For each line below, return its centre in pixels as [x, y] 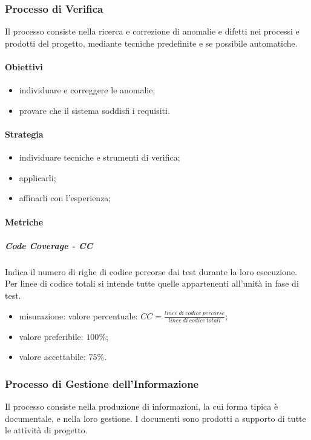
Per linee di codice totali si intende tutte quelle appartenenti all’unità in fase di [152, 283]
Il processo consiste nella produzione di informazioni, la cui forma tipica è [142, 406]
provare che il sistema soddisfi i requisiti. [94, 110]
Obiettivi [24, 67]
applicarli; [38, 177]
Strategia [24, 134]
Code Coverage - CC [49, 245]
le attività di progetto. [46, 430]
